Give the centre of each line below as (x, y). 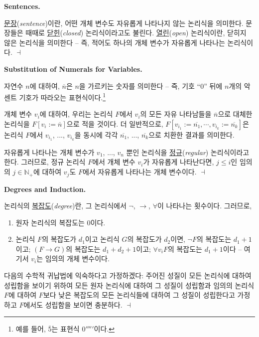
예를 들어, (31, 329)
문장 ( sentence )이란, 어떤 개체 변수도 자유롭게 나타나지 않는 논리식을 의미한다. (124, 23)
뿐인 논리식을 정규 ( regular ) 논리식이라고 (188, 152)
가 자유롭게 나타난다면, (179, 162)
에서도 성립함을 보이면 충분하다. (73, 304)
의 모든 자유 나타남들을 (176, 114)
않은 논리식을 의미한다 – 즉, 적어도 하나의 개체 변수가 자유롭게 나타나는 (115, 42)
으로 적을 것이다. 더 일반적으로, (115, 124)
